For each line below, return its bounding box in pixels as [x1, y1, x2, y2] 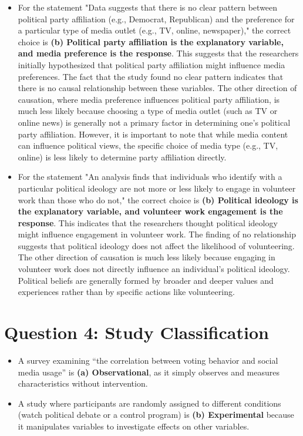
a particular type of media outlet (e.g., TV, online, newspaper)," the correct [18, 24, 291, 36]
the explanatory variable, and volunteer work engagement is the [18, 205, 283, 217]
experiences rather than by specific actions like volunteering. [18, 286, 235, 298]
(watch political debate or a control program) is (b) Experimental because [18, 408, 294, 421]
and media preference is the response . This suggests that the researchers [18, 47, 299, 59]
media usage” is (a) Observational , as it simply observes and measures [18, 365, 280, 378]
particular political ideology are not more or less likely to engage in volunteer [18, 182, 296, 194]
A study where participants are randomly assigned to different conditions [18, 397, 281, 409]
